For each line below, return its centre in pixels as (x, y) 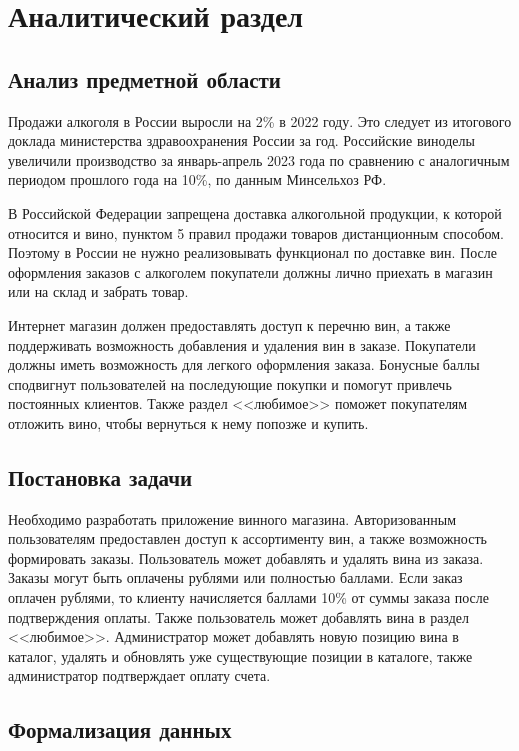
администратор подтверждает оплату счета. (139, 675)
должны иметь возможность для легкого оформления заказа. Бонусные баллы (244, 364)
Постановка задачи (100, 476)
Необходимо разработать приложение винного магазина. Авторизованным (232, 518)
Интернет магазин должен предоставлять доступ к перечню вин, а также (229, 324)
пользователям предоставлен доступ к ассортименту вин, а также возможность (247, 538)
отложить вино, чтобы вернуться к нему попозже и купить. (188, 422)
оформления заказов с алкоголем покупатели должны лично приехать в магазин (250, 271)
